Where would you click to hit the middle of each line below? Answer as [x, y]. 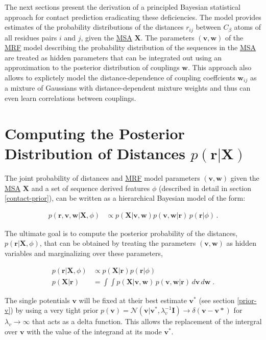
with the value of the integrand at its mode [94, 331]
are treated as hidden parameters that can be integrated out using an [113, 57]
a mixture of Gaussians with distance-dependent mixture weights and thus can [128, 88]
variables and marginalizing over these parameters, [84, 253]
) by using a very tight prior [54, 310]
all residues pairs [31, 37]
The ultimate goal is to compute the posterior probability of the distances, [121, 233]
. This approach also [220, 67]
